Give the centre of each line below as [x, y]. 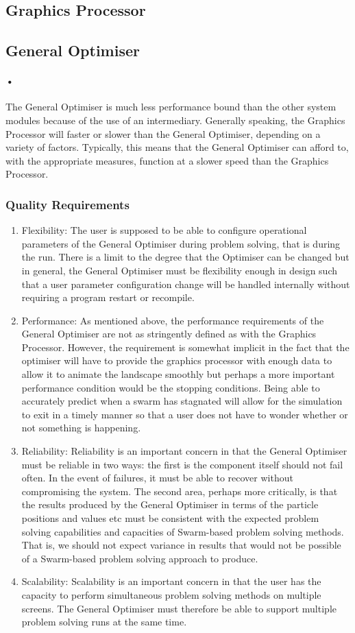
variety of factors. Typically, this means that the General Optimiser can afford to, [177, 147]
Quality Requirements [68, 204]
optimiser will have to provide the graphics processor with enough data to [177, 360]
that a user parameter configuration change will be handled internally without [186, 284]
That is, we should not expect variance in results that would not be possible [181, 545]
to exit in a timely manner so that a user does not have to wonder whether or [185, 414]
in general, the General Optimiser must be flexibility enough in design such [180, 270]
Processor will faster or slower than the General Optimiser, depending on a [163, 133]
